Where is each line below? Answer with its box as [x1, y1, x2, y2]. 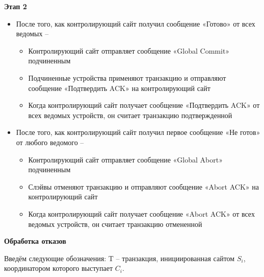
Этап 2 [4, 1, 27, 11]
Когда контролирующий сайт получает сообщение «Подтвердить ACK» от [28, 100, 260, 110]
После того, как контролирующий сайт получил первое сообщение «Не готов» [16, 127, 260, 137]
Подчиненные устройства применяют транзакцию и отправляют [28, 72, 226, 83]
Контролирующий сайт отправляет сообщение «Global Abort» [28, 154, 223, 165]
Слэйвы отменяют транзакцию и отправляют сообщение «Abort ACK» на [28, 181, 259, 192]
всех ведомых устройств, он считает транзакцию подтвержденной [28, 109, 232, 120]
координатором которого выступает [4, 263, 113, 273]
